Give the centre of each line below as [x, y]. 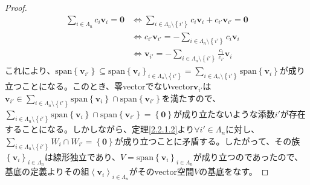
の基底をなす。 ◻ [234, 171]
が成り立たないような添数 [224, 113]
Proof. [16, 7]
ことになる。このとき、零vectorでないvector [107, 86]
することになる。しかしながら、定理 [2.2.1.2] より [100, 129]
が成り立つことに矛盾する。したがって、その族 [207, 141]
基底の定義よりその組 [47, 171]
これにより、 [30, 70]
